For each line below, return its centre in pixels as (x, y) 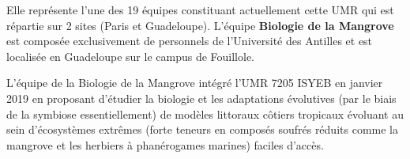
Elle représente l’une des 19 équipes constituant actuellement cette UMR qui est (200, 9)
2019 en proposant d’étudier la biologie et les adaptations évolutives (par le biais (201, 98)
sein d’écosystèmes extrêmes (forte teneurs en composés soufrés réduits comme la (202, 129)
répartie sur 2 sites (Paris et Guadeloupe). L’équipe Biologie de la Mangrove (200, 25)
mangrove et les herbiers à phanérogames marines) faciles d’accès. (165, 144)
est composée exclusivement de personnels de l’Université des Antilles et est (190, 41)
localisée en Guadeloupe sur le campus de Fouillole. (131, 56)
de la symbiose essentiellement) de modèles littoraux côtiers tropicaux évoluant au (205, 114)
